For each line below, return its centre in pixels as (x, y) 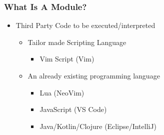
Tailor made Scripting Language (77, 42)
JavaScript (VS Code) (73, 109)
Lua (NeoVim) (62, 92)
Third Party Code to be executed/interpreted (85, 25)
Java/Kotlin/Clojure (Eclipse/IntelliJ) (98, 126)
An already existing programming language (94, 75)
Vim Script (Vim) (67, 59)
